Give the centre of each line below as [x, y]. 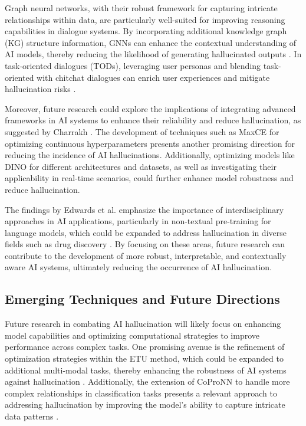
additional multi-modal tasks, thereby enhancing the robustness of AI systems [146, 370]
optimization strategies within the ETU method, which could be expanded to [144, 358]
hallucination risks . [40, 89]
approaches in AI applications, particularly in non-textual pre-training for [138, 221]
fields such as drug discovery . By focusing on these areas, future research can [145, 244]
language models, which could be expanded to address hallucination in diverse [146, 232]
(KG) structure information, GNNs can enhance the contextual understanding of [151, 42]
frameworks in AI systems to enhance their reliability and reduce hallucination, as [153, 120]
